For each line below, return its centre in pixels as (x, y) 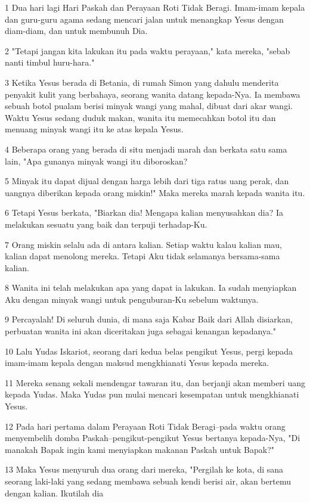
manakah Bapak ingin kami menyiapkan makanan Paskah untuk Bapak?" (140, 449)
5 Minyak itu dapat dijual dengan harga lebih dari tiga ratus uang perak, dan (147, 181)
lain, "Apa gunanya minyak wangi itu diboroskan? (96, 161)
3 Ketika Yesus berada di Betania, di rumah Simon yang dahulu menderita (142, 82)
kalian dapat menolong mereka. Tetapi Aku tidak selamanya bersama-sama (142, 256)
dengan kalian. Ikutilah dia (54, 493)
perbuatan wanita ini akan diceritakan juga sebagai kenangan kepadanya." (141, 331)
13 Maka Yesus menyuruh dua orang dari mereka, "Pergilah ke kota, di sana (144, 469)
